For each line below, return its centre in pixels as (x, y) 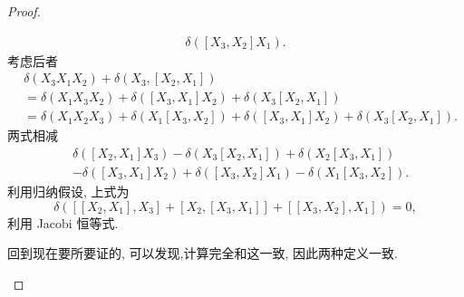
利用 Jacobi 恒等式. (63, 222)
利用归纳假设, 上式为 (68, 191)
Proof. (24, 11)
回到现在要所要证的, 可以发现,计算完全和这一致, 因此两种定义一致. (203, 253)
